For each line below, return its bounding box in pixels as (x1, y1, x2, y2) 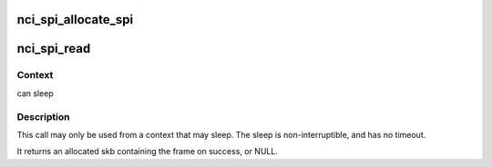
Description (16, 110, 70, 123)
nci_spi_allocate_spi (16, 12, 134, 27)
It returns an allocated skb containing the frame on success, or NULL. (16, 146, 278, 157)
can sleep (16, 87, 54, 99)
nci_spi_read (16, 41, 91, 56)
